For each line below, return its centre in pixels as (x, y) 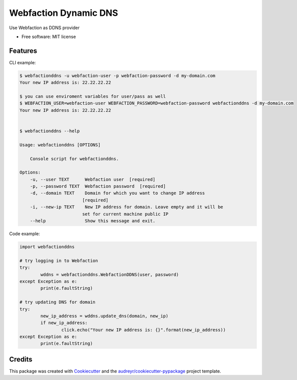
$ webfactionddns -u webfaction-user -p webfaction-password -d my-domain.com (117, 76)
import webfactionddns (47, 247)
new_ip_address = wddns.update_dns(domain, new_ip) (104, 316)
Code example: (25, 234)
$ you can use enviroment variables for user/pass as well (93, 96)
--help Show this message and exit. (93, 221)
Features (23, 51)
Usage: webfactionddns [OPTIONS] (60, 145)
